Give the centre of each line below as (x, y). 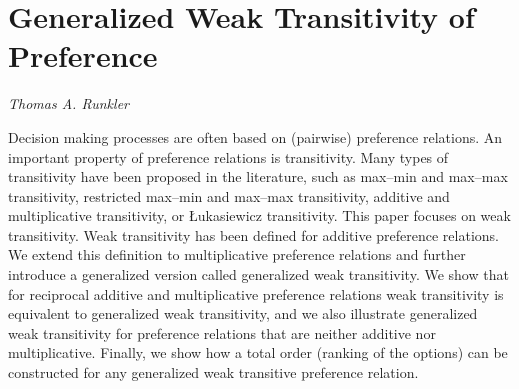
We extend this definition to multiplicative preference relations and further (237, 254)
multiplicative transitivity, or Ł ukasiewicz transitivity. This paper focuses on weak (259, 215)
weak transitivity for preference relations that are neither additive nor (222, 332)
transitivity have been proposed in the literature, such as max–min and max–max (258, 176)
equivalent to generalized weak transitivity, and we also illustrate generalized (243, 313)
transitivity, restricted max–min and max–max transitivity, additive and (229, 195)
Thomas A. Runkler (68, 103)
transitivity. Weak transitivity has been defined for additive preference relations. (253, 234)
